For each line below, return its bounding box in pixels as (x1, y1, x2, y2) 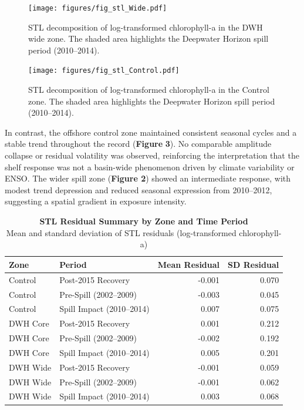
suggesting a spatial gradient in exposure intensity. (5, 195, 187, 207)
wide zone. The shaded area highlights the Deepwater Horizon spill (28, 32, 269, 45)
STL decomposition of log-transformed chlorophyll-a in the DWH (28, 21, 263, 33)
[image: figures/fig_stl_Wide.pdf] (28, 4, 167, 12)
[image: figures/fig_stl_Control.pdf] (28, 66, 180, 75)
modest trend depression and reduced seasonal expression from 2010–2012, (5, 183, 272, 196)
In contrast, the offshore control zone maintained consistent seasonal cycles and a (5, 126, 297, 138)
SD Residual (228, 258, 279, 270)
